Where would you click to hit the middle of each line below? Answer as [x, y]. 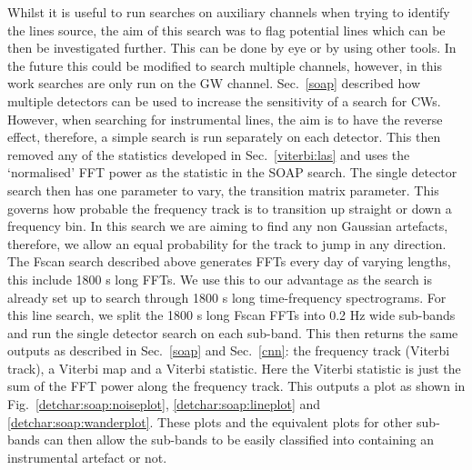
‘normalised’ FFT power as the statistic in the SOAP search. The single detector [232, 172]
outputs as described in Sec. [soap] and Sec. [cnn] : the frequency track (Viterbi [229, 350]
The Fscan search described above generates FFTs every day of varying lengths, [229, 261]
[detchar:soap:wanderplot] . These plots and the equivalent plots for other [210, 421]
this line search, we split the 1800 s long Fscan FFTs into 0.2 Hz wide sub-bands [231, 315]
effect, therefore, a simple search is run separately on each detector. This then [224, 137]
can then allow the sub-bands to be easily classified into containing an [239, 440]
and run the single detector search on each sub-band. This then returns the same [233, 332]
